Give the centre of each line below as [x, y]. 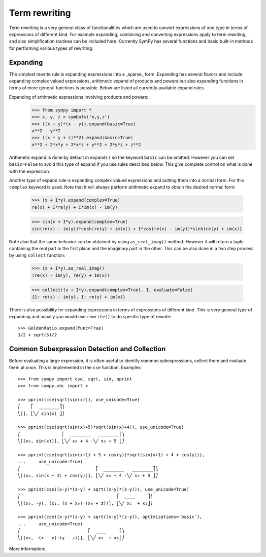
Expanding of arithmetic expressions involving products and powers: [79, 97]
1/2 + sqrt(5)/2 [37, 335]
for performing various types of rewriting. [51, 48]
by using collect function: [37, 255]
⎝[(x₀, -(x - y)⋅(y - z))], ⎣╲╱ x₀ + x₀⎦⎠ [71, 538]
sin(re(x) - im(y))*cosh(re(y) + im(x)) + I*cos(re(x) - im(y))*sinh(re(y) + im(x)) [137, 229]
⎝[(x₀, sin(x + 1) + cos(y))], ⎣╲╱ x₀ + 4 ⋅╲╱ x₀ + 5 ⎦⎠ [88, 476]
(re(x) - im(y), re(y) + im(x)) [71, 275]
